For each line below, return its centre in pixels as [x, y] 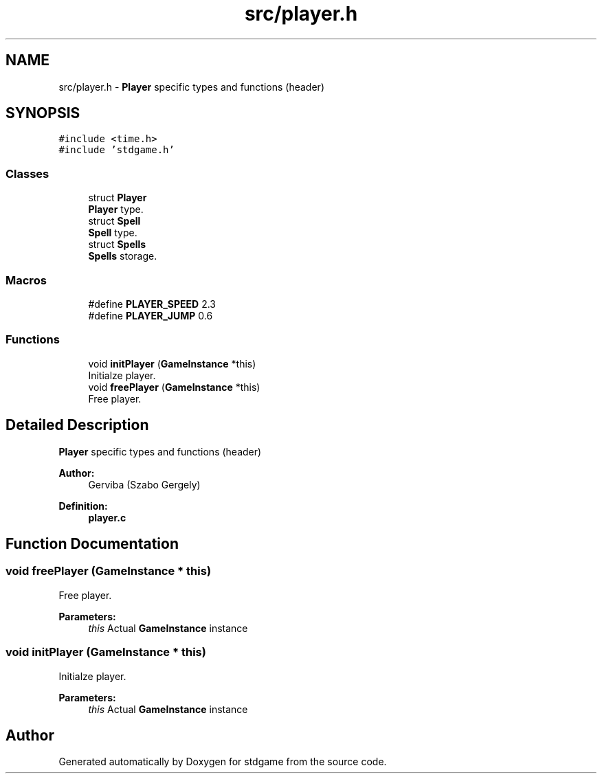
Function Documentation [92, 543]
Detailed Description [77, 425]
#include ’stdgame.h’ [116, 150]
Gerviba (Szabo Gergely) [144, 484]
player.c [107, 517]
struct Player [118, 198]
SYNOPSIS [43, 113]
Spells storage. [123, 256]
